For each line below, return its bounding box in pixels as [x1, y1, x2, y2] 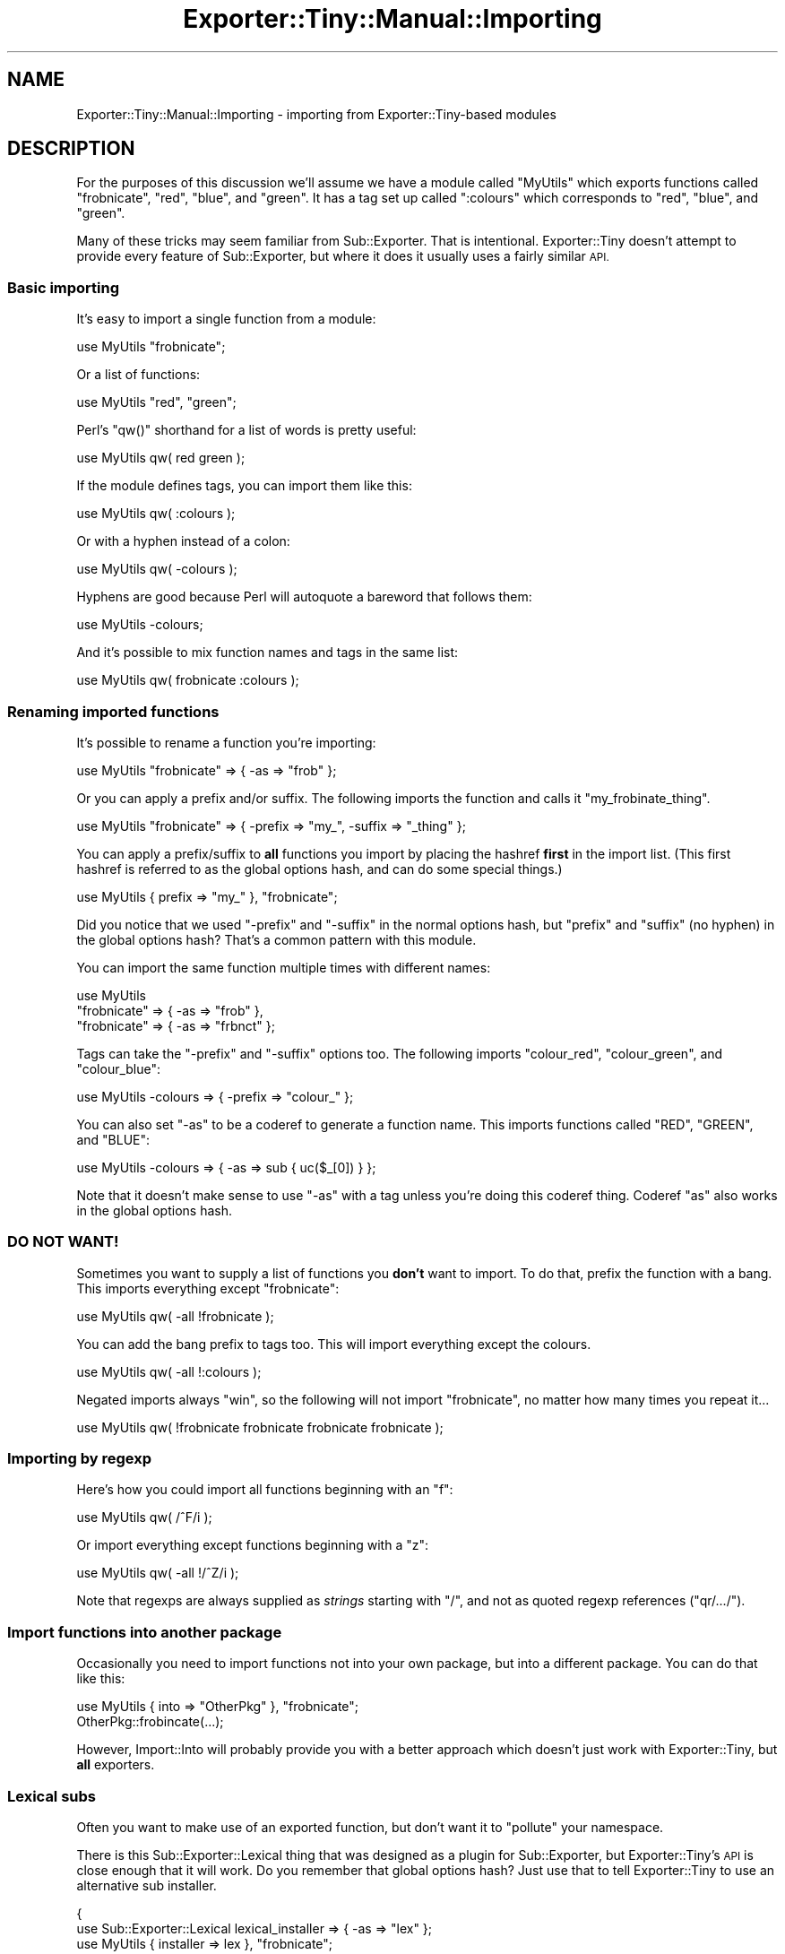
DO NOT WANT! [7, 1232, 119, 1251]
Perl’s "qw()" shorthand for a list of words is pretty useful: [76, 422, 417, 438]
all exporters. [76, 1757, 155, 1773]
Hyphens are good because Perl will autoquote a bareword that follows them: [76, 589, 532, 605]
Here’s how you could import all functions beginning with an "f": [76, 1482, 453, 1498]
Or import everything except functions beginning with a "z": [76, 1537, 428, 1553]
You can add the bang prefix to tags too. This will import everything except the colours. [76, 1336, 591, 1352]
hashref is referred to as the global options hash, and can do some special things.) [76, 860, 563, 877]
